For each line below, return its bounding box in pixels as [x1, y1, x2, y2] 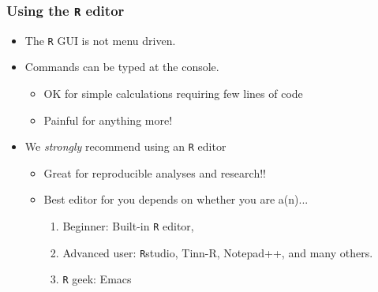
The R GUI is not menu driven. [24, 32, 176, 48]
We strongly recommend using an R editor [24, 138, 226, 155]
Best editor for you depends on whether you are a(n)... [43, 191, 309, 208]
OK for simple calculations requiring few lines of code [43, 85, 303, 102]
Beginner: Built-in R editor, [62, 218, 194, 234]
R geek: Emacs [62, 271, 132, 287]
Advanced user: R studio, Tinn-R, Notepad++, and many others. [62, 244, 373, 260]
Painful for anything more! [43, 111, 173, 128]
